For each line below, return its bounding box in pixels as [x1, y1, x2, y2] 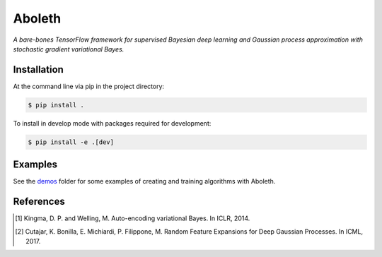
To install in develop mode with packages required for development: [13, 119, 212, 127]
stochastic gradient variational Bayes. [13, 44, 125, 53]
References [13, 196, 65, 208]
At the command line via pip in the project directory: [13, 82, 165, 90]
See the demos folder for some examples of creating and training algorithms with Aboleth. [13, 177, 276, 186]
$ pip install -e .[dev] [28, 138, 115, 146]
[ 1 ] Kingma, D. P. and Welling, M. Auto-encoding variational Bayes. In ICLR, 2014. [15, 214, 250, 222]
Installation [13, 64, 64, 76]
